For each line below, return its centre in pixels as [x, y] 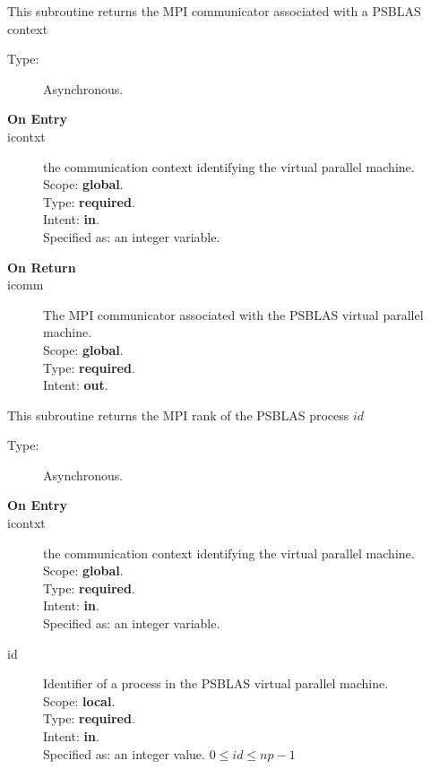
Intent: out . [76, 385]
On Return [42, 267]
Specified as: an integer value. [124, 753]
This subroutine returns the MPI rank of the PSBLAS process [178, 415]
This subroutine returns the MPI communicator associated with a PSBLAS [214, 11]
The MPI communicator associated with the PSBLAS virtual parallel [233, 314]
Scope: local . [79, 700]
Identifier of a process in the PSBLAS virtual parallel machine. [216, 683]
